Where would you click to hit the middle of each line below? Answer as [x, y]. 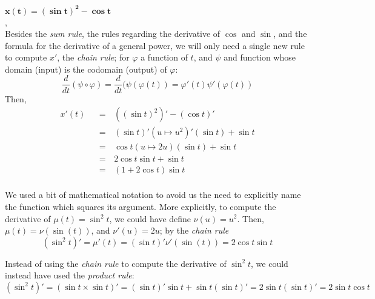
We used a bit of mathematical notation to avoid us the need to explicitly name [153, 195]
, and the [290, 34]
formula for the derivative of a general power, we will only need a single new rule [155, 45]
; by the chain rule [194, 230]
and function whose [260, 57]
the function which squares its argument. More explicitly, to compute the [141, 206]
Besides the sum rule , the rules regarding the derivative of [113, 34]
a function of [164, 57]
